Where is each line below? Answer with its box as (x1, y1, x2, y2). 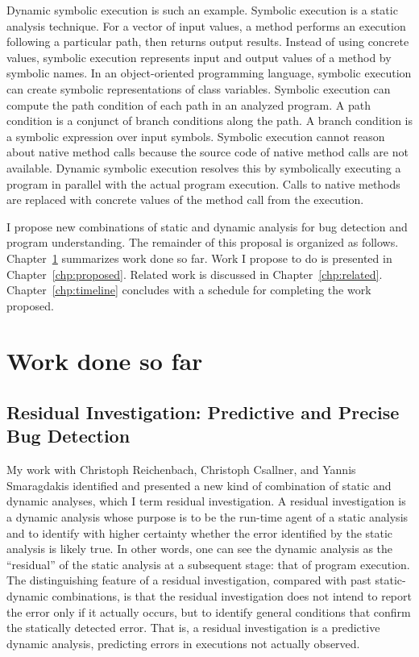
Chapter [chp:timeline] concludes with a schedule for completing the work (6, 281, 371, 298)
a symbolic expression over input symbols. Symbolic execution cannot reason (6, 127, 385, 144)
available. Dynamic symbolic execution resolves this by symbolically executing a (6, 159, 401, 176)
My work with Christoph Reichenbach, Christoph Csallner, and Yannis (6, 461, 356, 478)
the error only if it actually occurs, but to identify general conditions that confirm (6, 603, 411, 620)
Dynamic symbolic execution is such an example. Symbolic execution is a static (6, 2, 398, 18)
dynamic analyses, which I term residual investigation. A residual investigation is (6, 493, 406, 509)
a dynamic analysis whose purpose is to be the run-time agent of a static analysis (6, 509, 409, 526)
